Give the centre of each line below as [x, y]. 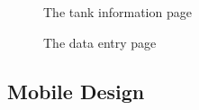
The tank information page [118, 12]
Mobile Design [76, 91]
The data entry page [100, 42]
